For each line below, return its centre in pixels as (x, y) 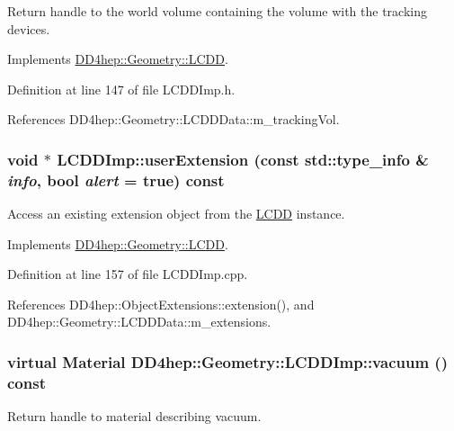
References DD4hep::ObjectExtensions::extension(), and (161, 304)
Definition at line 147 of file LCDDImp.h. (121, 89)
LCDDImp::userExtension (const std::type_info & (243, 159)
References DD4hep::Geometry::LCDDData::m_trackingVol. (174, 119)
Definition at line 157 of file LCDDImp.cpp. (128, 274)
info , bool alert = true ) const (116, 180)
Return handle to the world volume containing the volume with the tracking (217, 11)
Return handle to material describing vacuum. (134, 416)
